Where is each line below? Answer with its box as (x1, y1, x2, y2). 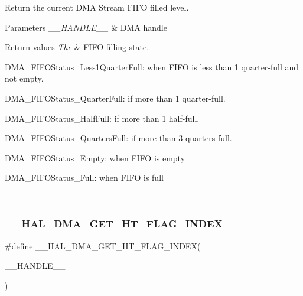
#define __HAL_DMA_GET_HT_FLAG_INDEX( (5, 239, 201, 252)
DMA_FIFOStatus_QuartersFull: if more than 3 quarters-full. (5, 132, 232, 144)
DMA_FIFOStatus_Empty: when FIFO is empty (5, 151, 185, 164)
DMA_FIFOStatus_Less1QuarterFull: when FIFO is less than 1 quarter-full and (5, 60, 299, 73)
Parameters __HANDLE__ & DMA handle (5, 21, 167, 33)
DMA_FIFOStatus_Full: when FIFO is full (5, 171, 164, 184)
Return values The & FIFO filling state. (5, 41, 149, 53)
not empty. (5, 72, 44, 84)
